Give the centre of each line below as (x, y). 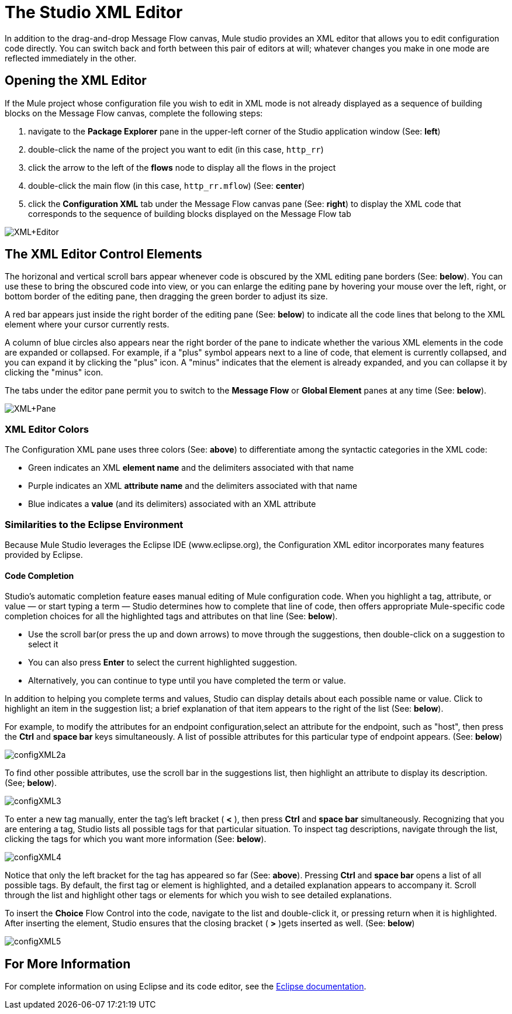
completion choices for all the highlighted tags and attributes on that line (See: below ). (171, 616)
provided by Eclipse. (44, 554)
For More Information (68, 964)
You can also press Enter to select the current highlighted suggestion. (163, 663)
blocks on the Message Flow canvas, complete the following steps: (134, 113)
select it (43, 644)
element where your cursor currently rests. (87, 325)
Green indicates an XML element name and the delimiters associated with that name (191, 468)
